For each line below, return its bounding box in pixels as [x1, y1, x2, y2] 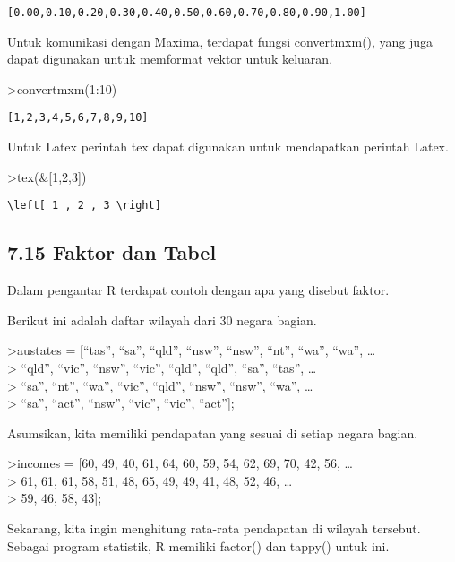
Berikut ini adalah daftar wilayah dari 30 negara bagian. [7, 310, 317, 329]
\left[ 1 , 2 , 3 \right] [7, 199, 161, 212]
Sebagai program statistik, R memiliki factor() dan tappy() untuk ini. [7, 536, 390, 555]
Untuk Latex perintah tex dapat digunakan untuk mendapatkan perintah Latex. [7, 137, 449, 156]
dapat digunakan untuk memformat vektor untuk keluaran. [7, 49, 333, 68]
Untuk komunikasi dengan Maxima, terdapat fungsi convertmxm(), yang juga [7, 31, 434, 50]
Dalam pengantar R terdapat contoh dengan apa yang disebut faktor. [7, 281, 390, 299]
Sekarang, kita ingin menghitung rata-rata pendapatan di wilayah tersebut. [7, 519, 421, 538]
